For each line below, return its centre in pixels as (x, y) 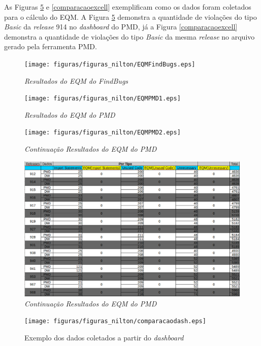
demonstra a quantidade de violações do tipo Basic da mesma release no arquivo (129, 36)
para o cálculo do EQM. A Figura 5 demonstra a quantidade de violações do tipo (130, 16)
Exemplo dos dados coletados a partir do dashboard (104, 337)
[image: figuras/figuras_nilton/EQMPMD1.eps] (103, 99)
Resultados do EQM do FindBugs (76, 80)
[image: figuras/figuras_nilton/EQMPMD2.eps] (103, 133)
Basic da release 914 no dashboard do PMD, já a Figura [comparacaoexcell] (121, 27)
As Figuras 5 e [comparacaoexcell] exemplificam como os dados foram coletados (128, 7)
